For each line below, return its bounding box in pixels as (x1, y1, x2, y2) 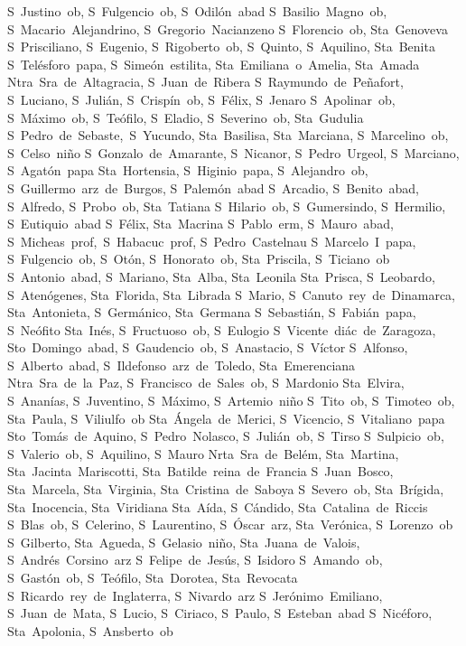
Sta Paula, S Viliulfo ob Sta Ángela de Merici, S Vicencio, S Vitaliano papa (7, 408, 445, 427)
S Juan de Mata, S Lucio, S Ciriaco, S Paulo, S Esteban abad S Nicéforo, (7, 604, 433, 623)
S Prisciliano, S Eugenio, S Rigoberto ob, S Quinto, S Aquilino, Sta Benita (7, 37, 435, 56)
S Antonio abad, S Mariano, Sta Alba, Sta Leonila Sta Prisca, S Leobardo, (7, 267, 435, 286)
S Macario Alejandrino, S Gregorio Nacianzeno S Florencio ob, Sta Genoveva (7, 19, 448, 38)
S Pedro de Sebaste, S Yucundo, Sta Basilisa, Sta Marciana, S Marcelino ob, (7, 126, 449, 145)
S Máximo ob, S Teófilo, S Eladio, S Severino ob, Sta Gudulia (7, 108, 364, 126)
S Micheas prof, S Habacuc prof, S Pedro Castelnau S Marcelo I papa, (7, 231, 416, 250)
